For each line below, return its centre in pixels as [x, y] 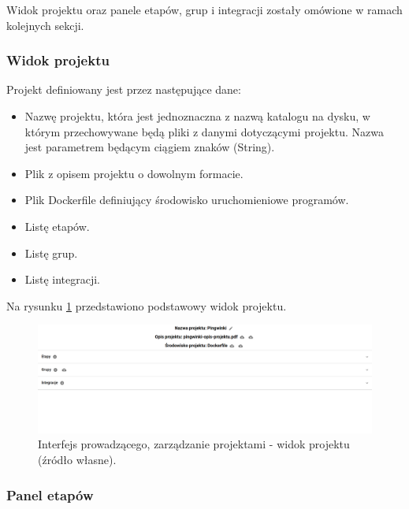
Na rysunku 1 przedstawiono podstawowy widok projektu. [147, 305]
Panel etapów [50, 494]
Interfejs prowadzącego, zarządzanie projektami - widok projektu [194, 444]
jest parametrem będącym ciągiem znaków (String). [150, 147]
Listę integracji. [62, 279]
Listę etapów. [57, 226]
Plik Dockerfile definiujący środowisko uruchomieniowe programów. [187, 200]
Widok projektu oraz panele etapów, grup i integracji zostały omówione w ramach [204, 9]
